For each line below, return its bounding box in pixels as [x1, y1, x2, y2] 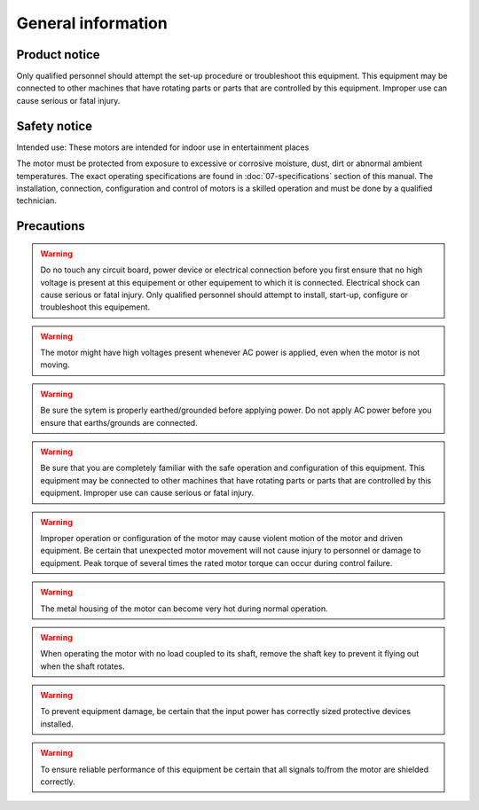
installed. [40, 719, 75, 729]
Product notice [16, 47, 101, 62]
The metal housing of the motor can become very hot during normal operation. [40, 603, 328, 614]
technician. [16, 195, 58, 206]
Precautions [16, 218, 86, 234]
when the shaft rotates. [40, 661, 125, 672]
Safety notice [16, 118, 93, 133]
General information [16, 13, 168, 33]
